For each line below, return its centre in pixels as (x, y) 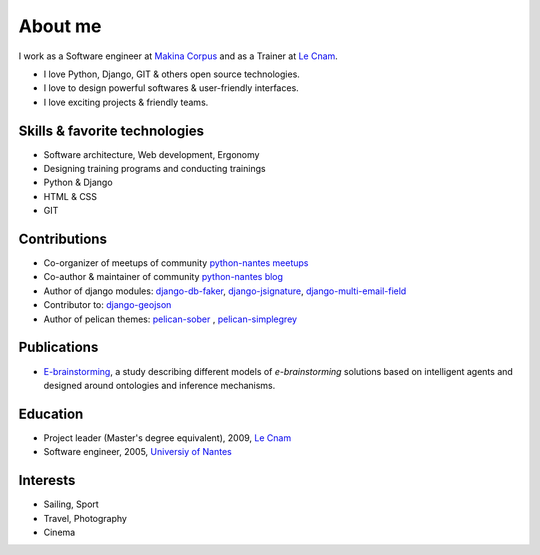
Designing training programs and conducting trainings (154, 169)
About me (60, 26)
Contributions (62, 239)
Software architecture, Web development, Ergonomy (151, 154)
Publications (58, 347)
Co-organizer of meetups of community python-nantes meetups (176, 263)
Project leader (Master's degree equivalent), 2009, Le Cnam (167, 437)
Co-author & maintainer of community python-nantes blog (163, 277)
